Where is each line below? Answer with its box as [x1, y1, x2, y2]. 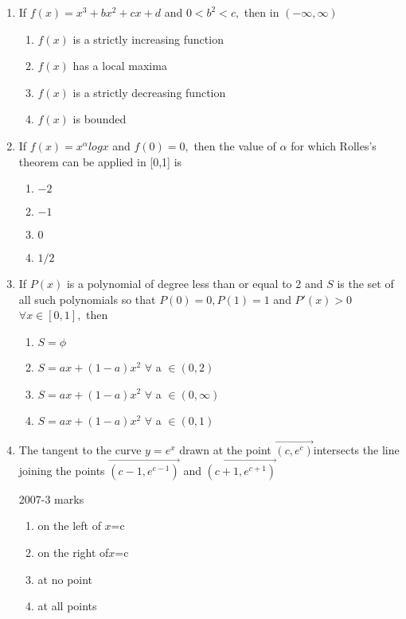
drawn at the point [179, 441, 271, 457]
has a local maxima [72, 57, 167, 74]
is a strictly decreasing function [72, 84, 226, 100]
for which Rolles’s [291, 137, 377, 154]
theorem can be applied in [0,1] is [18, 153, 182, 169]
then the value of [193, 137, 276, 154]
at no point [37, 570, 93, 587]
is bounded [72, 111, 127, 127]
